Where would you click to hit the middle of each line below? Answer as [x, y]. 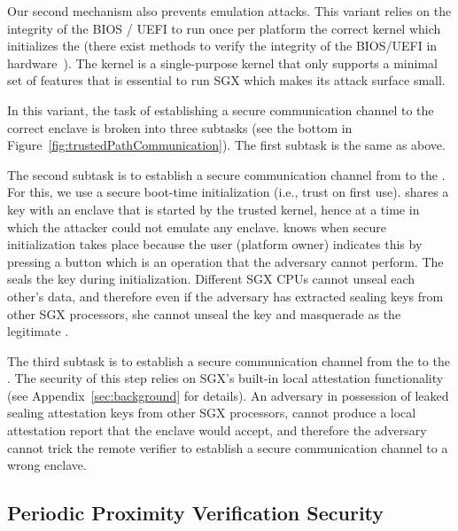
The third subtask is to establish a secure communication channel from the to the [229, 360]
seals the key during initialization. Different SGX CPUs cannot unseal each [211, 279]
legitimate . [38, 331]
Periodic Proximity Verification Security [196, 513]
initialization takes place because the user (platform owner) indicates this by [215, 244]
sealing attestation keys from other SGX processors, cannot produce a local [212, 413]
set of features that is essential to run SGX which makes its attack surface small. [226, 80]
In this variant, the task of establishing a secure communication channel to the [221, 109]
